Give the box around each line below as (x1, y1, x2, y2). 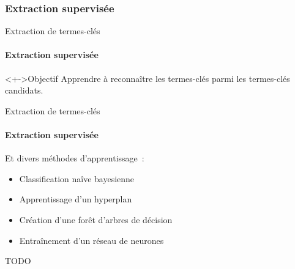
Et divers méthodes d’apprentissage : (5, 152, 144, 164)
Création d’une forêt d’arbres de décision (19, 213, 173, 226)
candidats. (5, 84, 43, 97)
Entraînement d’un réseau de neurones (19, 234, 164, 246)
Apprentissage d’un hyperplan (19, 193, 132, 205)
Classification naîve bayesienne (19, 172, 135, 185)
